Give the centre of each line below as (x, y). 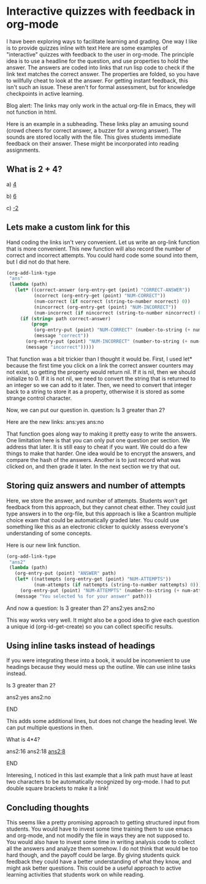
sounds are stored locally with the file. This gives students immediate (93, 137)
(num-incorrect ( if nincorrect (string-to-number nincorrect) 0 (117, 313)
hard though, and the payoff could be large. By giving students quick (93, 855)
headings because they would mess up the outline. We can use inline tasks (101, 667)
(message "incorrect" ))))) (60, 347)
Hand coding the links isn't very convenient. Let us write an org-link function (103, 242)
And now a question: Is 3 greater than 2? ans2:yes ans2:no (81, 608)
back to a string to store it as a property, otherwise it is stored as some (96, 391)
